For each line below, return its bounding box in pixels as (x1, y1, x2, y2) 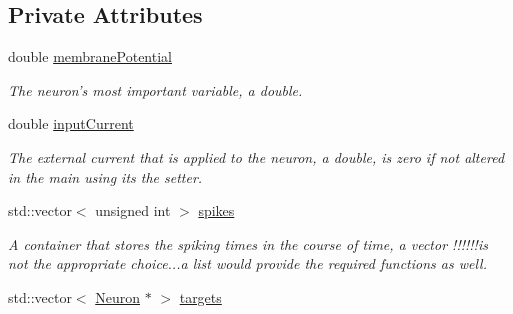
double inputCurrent (8, 113, 134, 134)
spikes (198, 200, 235, 221)
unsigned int (95, 200, 171, 221)
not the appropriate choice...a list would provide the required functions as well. (8, 253, 487, 274)
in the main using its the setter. (8, 166, 203, 187)
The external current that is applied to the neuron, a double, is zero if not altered (8, 146, 505, 167)
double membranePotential (8, 46, 172, 67)
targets (179, 286, 222, 307)
